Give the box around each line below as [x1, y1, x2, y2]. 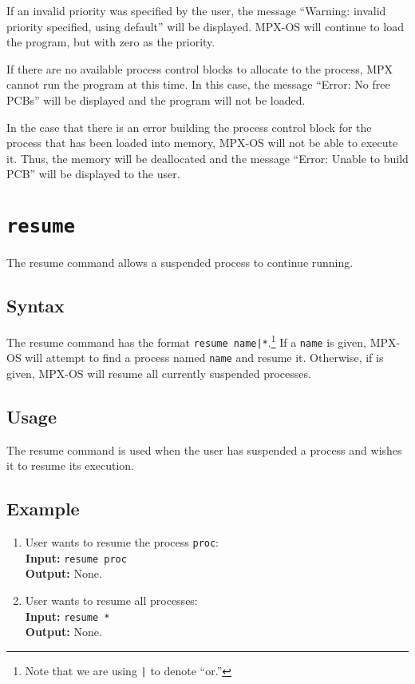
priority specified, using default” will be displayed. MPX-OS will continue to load [6, 18, 404, 34]
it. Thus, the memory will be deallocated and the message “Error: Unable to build [6, 149, 409, 166]
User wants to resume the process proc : [25, 534, 219, 551]
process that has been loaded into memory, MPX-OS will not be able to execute [6, 134, 398, 151]
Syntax [6, 293, 65, 318]
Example [6, 496, 80, 521]
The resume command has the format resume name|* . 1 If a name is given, [6, 331, 367, 350]
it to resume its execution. [6, 457, 135, 474]
